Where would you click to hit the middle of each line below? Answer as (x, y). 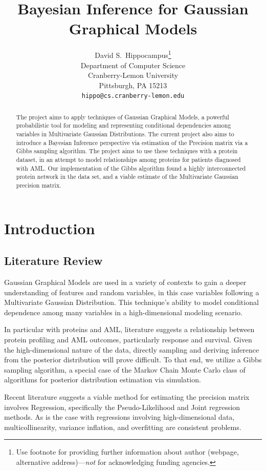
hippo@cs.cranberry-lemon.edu (133, 96)
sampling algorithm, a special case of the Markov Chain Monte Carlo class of (125, 369)
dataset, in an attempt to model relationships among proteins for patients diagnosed (128, 160)
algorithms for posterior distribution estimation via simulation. (103, 380)
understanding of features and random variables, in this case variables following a (132, 292)
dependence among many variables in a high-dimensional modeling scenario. (123, 312)
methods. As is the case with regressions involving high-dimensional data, (119, 417)
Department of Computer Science (133, 65)
